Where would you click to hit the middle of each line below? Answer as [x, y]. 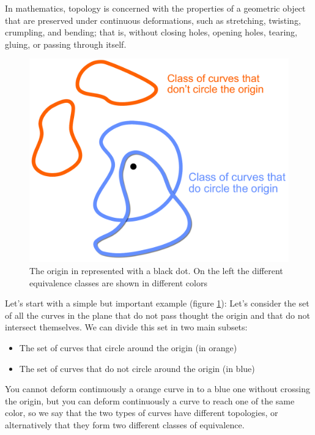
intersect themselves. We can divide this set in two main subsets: [126, 327]
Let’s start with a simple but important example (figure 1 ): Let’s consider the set [157, 303]
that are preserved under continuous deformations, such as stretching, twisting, [153, 20]
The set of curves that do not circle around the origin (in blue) [137, 368]
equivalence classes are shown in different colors [118, 282]
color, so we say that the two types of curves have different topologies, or [142, 413]
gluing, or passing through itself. [66, 44]
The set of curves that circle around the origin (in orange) [128, 348]
